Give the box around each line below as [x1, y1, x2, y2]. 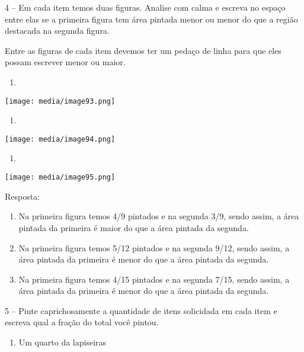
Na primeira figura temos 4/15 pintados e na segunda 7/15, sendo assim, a [18, 273, 290, 285]
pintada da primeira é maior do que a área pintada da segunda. [18, 221, 249, 233]
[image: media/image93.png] [5, 97, 116, 105]
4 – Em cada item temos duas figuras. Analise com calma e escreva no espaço [5, 1, 286, 13]
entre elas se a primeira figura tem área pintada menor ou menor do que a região [5, 12, 298, 25]
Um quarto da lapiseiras [18, 336, 107, 348]
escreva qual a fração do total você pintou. [5, 316, 159, 328]
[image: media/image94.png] [5, 135, 116, 143]
